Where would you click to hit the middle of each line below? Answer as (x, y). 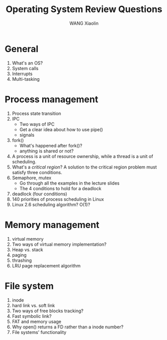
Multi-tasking (26, 79)
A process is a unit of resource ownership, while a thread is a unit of (82, 156)
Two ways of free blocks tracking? (48, 311)
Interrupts (22, 74)
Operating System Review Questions (84, 9)
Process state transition (36, 113)
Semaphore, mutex (31, 178)
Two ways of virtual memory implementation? (59, 244)
